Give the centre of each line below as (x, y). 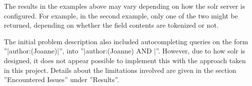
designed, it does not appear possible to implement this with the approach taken (125, 60)
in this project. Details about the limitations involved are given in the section (120, 70)
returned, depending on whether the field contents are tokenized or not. (111, 25)
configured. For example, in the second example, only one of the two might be (121, 15)
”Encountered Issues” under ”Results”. (62, 79)
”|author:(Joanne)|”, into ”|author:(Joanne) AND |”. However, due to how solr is (125, 51)
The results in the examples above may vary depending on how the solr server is (125, 6)
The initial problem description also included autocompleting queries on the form (126, 41)
